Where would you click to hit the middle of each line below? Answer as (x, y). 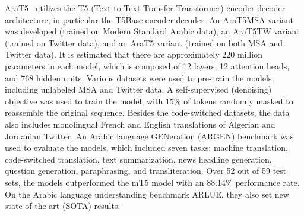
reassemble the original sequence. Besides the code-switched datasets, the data (147, 112)
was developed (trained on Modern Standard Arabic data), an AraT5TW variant (152, 31)
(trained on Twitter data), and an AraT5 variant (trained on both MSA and (144, 42)
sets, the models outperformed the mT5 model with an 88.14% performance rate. (152, 182)
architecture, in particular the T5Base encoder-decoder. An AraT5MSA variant (149, 19)
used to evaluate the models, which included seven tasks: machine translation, (146, 147)
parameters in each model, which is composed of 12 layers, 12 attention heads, (147, 66)
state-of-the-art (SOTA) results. (63, 206)
